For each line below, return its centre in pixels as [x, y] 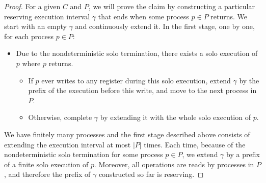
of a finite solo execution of [46, 164]
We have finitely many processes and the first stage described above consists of [127, 134]
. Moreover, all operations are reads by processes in [174, 164]
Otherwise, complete [60, 117]
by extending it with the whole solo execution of [175, 117]
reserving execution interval [47, 16]
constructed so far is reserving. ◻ [151, 174]
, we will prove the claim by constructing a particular [171, 6]
